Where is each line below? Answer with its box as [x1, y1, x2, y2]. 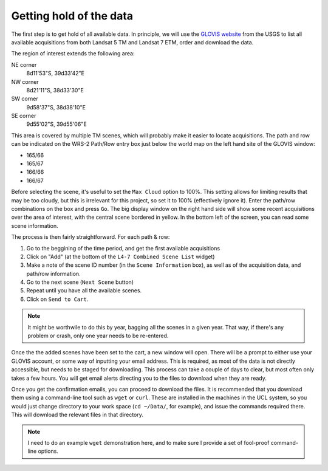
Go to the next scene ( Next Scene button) [26, 278, 134, 286]
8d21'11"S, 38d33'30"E [26, 86, 84, 94]
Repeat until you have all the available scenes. [26, 287, 142, 294]
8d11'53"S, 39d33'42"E [26, 70, 85, 77]
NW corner [11, 78, 39, 85]
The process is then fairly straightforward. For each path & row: [11, 233, 170, 241]
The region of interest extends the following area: [11, 50, 135, 57]
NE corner [11, 61, 37, 68]
